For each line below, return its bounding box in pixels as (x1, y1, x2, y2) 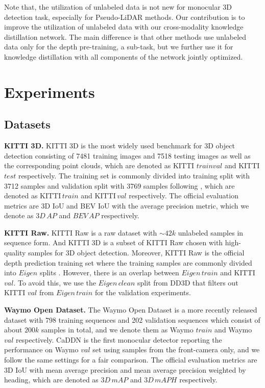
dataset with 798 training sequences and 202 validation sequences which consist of (4, 314, 260, 325)
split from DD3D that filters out (137, 277, 238, 288)
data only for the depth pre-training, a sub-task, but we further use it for (4, 41, 233, 52)
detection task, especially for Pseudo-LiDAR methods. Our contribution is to (4, 11, 245, 22)
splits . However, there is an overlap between (39, 267, 179, 278)
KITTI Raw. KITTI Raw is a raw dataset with (4, 227, 157, 238)
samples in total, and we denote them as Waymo (41, 324, 194, 335)
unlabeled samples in (178, 227, 244, 238)
